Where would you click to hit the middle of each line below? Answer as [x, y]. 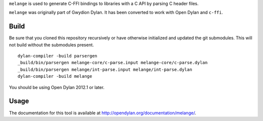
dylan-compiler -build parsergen [57, 56]
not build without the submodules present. [52, 45]
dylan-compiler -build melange [55, 76]
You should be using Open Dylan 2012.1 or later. [57, 87]
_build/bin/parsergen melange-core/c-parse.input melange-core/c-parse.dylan [113, 63]
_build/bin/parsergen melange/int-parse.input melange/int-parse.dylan [105, 69]
